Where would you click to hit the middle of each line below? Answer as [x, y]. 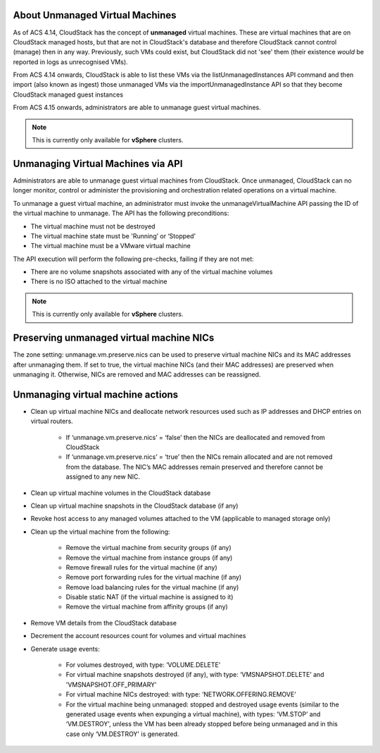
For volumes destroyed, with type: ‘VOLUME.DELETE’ [143, 665]
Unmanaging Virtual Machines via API [98, 163]
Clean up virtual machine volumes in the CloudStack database [121, 493]
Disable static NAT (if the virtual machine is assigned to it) [150, 597]
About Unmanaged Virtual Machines [95, 15]
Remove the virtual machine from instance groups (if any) [149, 558]
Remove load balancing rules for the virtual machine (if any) [152, 587]
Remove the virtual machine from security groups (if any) [148, 548]
